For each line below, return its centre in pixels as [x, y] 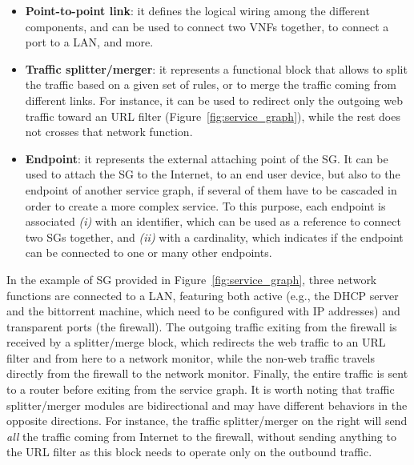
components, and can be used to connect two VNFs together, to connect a [207, 26]
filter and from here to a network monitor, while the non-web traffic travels [191, 357]
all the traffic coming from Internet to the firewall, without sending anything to [201, 436]
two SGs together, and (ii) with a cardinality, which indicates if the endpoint [214, 237]
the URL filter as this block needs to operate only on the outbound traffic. [189, 452]
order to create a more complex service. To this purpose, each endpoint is [205, 205]
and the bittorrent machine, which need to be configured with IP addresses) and [203, 311]
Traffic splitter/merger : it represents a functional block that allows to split [216, 68]
